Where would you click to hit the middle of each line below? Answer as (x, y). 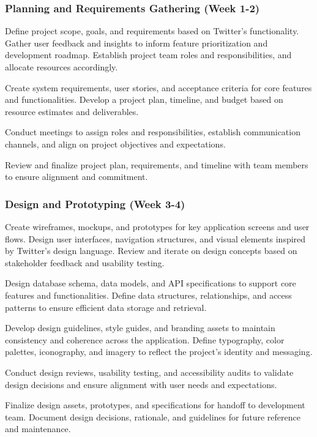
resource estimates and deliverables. (72, 111)
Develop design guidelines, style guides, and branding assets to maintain (140, 328)
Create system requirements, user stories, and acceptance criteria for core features (158, 87)
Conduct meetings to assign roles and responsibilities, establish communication (153, 132)
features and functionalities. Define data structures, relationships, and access (148, 295)
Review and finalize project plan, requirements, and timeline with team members (157, 164)
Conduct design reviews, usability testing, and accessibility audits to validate (149, 372)
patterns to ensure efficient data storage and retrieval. (106, 307)
